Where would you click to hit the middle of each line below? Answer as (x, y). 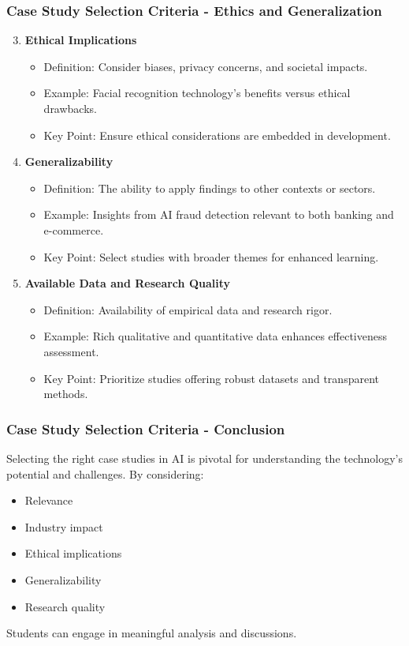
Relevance (49, 500)
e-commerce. (74, 229)
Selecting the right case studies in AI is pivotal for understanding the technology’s (205, 458)
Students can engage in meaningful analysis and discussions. (152, 633)
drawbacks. (70, 108)
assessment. (71, 351)
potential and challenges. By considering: (105, 473)
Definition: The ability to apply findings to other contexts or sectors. (210, 188)
